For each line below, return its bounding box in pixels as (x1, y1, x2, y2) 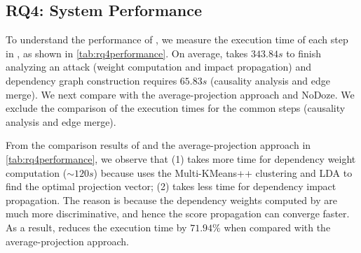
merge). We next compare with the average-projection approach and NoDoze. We (6, 87, 355, 101)
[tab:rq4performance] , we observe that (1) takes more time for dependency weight (6, 151, 356, 166)
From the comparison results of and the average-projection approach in (6, 138, 311, 152)
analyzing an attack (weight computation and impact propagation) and (6, 59, 312, 74)
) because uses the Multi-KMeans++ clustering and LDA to (93, 165, 353, 180)
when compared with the (224, 219, 331, 234)
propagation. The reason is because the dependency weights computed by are (6, 192, 337, 207)
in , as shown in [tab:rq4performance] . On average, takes (6, 45, 248, 60)
